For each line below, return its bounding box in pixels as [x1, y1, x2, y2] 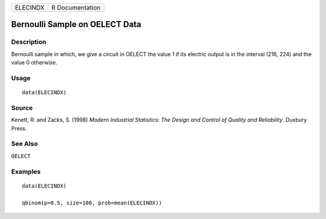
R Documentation [51, 4, 101, 11]
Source [11, 103, 33, 112]
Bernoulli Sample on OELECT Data [11, 19, 142, 30]
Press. [11, 124, 27, 132]
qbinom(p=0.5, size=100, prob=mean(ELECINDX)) [22, 199, 162, 206]
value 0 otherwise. [11, 59, 57, 66]
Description [11, 38, 46, 46]
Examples [11, 167, 41, 176]
